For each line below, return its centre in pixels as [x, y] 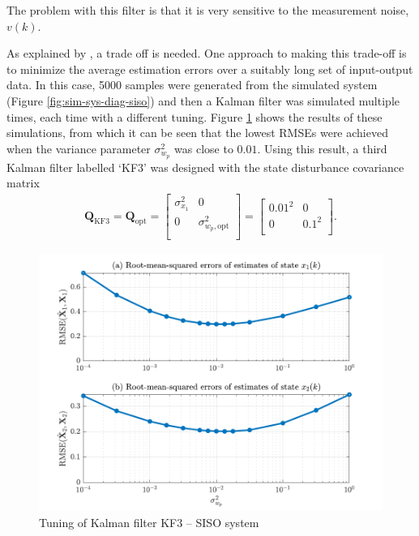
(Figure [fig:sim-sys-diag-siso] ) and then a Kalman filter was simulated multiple [203, 100]
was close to [204, 148]
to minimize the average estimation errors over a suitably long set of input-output [210, 69]
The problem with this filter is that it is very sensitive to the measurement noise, [208, 10]
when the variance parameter [79, 148]
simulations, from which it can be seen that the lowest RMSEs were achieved [197, 133]
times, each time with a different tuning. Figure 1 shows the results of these [195, 116]
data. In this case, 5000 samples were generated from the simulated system [192, 85]
